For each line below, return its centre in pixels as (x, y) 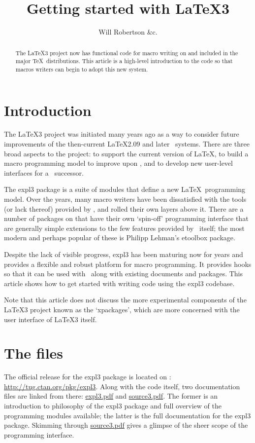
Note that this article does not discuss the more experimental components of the (125, 300)
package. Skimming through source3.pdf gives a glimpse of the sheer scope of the (126, 425)
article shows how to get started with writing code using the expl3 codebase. (119, 283)
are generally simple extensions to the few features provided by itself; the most (124, 228)
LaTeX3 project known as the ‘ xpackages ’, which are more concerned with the (122, 309)
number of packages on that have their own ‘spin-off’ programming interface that (126, 218)
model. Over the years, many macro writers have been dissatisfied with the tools (125, 199)
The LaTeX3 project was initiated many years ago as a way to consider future (122, 134)
